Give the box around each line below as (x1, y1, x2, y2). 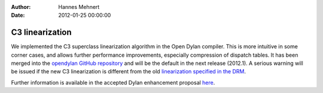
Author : (11, 4, 31, 10)
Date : (11, 12, 25, 19)
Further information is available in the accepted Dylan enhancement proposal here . (11, 79, 215, 86)
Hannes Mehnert (58, 4, 100, 10)
